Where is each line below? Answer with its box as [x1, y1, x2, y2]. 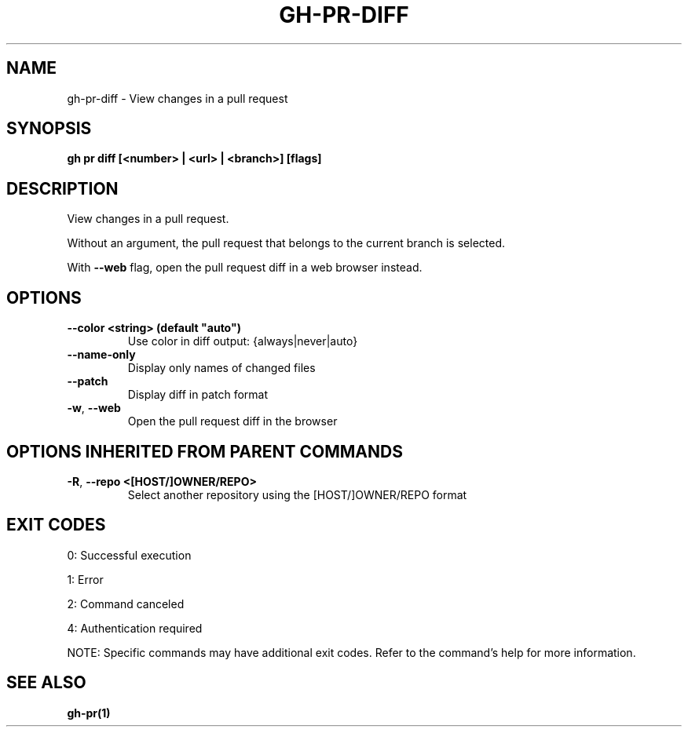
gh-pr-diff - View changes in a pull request [67, 91, 288, 105]
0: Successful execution [67, 548, 192, 562]
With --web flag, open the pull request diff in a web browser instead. [67, 261, 423, 275]
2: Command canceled [67, 596, 185, 611]
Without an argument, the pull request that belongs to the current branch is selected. [67, 236, 506, 250]
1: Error [67, 572, 104, 586]
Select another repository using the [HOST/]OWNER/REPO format [127, 487, 467, 501]
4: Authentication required [67, 621, 203, 635]
